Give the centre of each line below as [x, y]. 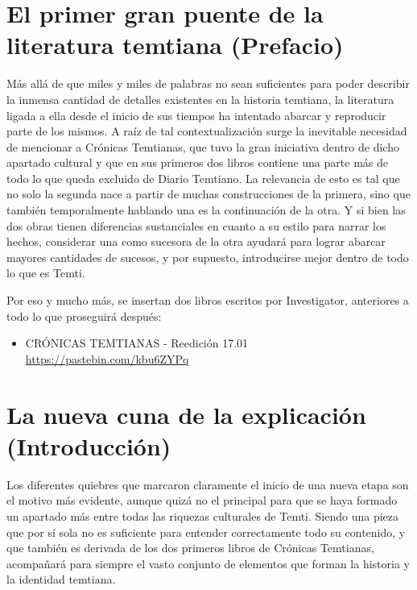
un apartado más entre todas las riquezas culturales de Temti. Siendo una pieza [203, 515]
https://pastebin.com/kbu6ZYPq [107, 358]
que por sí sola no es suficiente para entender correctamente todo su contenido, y [206, 532]
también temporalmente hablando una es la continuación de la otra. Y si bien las [206, 210]
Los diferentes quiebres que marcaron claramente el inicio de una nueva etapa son [208, 484]
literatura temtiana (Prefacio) [175, 45]
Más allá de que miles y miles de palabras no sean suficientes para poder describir [208, 83]
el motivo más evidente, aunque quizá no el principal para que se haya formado [202, 500]
